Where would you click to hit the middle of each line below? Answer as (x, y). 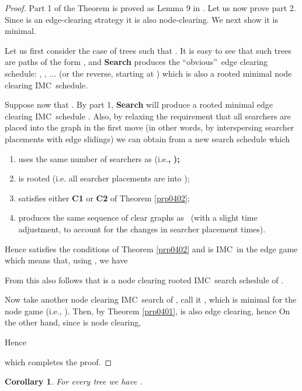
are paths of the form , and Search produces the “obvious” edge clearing (136, 62)
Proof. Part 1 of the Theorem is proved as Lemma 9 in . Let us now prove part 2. (150, 8)
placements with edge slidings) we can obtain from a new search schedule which (147, 138)
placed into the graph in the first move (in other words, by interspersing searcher (150, 127)
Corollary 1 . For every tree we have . (74, 381)
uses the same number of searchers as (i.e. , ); (99, 158)
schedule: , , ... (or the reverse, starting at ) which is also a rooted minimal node (148, 73)
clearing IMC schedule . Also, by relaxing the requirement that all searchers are (148, 116)
